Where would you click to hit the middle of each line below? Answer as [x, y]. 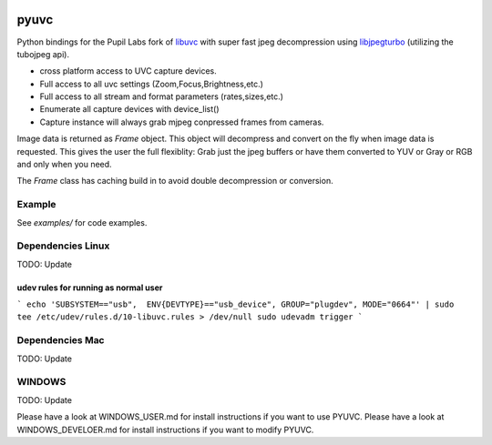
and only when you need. [65, 165]
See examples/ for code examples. [82, 222]
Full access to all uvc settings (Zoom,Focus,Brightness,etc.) [152, 84]
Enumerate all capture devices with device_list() [129, 109]
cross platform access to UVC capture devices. [128, 71]
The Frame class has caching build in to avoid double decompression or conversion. [175, 181]
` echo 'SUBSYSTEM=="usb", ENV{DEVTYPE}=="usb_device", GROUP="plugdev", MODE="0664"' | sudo [236, 304]
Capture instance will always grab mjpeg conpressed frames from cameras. [182, 122]
